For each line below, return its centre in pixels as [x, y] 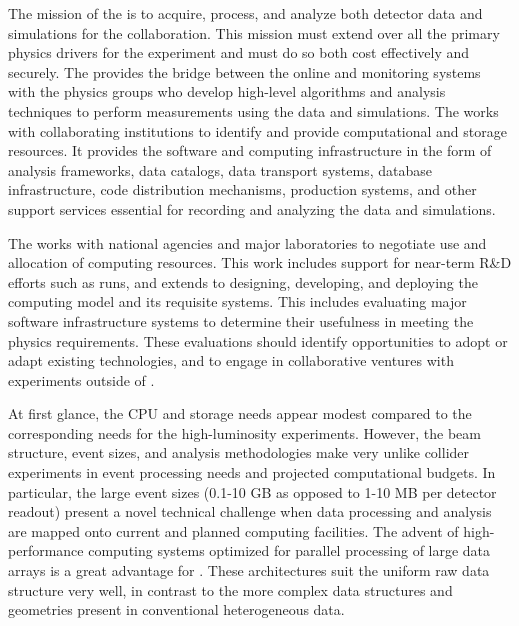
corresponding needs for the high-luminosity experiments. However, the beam [245, 432]
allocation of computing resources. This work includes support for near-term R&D [260, 262]
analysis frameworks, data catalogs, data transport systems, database [220, 169]
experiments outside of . [81, 379]
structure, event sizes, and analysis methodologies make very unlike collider [239, 452]
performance [46, 550]
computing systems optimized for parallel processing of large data [289, 550]
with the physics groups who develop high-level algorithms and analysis [227, 91]
